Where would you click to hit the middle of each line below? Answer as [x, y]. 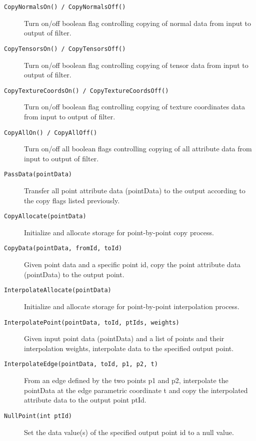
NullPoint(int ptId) [38, 416]
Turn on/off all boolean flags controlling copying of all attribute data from [138, 149]
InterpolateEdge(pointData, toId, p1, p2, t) [81, 364]
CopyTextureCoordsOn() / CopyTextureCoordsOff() [86, 91]
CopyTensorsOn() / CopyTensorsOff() [65, 49]
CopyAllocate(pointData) [45, 217]
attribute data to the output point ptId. [85, 400]
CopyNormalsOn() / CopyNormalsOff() [65, 7]
